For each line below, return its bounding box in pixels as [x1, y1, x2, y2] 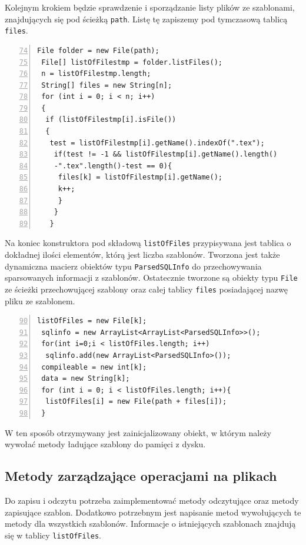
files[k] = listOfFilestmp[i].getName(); [58, 173, 222, 182]
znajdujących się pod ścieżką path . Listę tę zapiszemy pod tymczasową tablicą [5, 12, 288, 25]
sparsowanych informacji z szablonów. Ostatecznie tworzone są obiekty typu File [5, 271, 298, 284]
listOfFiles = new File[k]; [37, 317, 147, 325]
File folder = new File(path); [37, 46, 159, 55]
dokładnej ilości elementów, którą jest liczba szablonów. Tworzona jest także [5, 248, 280, 261]
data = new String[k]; [41, 374, 130, 383]
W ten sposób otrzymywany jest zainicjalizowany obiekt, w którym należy [5, 426, 271, 438]
